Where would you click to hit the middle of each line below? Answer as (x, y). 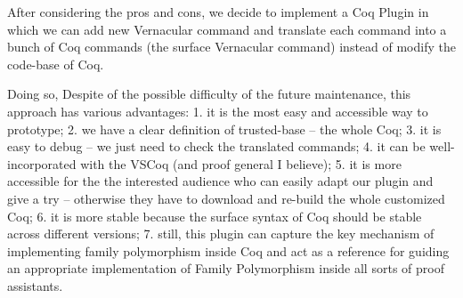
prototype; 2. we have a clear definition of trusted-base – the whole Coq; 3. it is (224, 129)
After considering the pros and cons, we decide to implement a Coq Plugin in (218, 12)
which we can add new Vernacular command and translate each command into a (227, 29)
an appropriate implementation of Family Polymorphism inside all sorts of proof (226, 268)
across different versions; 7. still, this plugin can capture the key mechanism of (221, 234)
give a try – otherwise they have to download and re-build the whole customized (226, 198)
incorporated (42, 163)
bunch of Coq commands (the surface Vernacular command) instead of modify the (231, 47)
